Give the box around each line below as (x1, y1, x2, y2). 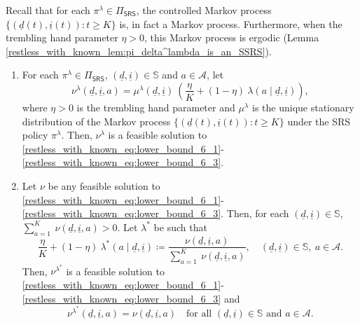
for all (186, 308, 212, 319)
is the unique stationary (252, 99, 354, 114)
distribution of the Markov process (22, 113, 171, 128)
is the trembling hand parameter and (76, 99, 235, 114)
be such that (153, 219, 207, 234)
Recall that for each (6, 3, 90, 17)
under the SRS (287, 113, 351, 128)
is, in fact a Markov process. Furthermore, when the (119, 16, 342, 31)
